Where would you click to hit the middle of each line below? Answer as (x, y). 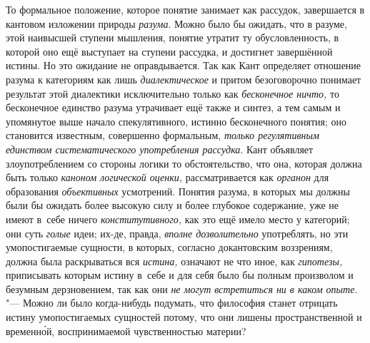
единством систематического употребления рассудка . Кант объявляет (160, 149)
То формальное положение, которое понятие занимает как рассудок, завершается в (185, 9)
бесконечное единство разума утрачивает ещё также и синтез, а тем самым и (173, 107)
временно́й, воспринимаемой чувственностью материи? (126, 331)
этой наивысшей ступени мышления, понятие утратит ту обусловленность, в (172, 37)
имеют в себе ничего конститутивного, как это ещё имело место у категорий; (178, 219)
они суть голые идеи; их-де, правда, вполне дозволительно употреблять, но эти (177, 233)
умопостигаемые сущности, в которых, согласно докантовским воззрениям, (169, 247)
